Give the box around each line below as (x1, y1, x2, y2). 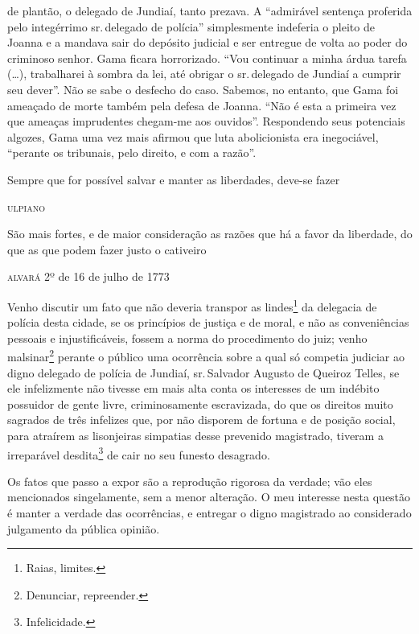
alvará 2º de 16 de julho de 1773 (7, 268, 170, 285)
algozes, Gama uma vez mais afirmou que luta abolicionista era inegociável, (7, 128, 379, 145)
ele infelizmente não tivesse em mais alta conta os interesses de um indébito (7, 380, 380, 397)
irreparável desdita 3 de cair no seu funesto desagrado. (7, 443, 270, 463)
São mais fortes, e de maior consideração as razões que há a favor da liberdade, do (7, 225, 413, 242)
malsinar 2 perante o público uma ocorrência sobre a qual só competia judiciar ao (7, 346, 405, 364)
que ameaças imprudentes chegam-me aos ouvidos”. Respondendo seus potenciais (7, 113, 405, 130)
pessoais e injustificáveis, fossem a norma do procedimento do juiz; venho (7, 329, 368, 346)
